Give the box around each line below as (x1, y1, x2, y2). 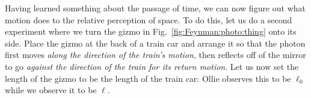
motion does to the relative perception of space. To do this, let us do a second (5, 13, 292, 26)
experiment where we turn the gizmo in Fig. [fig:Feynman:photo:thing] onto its (5, 25, 297, 38)
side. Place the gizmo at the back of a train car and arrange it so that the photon (5, 36, 306, 49)
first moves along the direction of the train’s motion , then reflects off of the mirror (5, 48, 306, 61)
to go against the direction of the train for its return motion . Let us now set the (5, 60, 299, 72)
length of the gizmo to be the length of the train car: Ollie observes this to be (5, 72, 291, 84)
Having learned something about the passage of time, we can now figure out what (5, 2, 306, 14)
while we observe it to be (5, 84, 97, 96)
